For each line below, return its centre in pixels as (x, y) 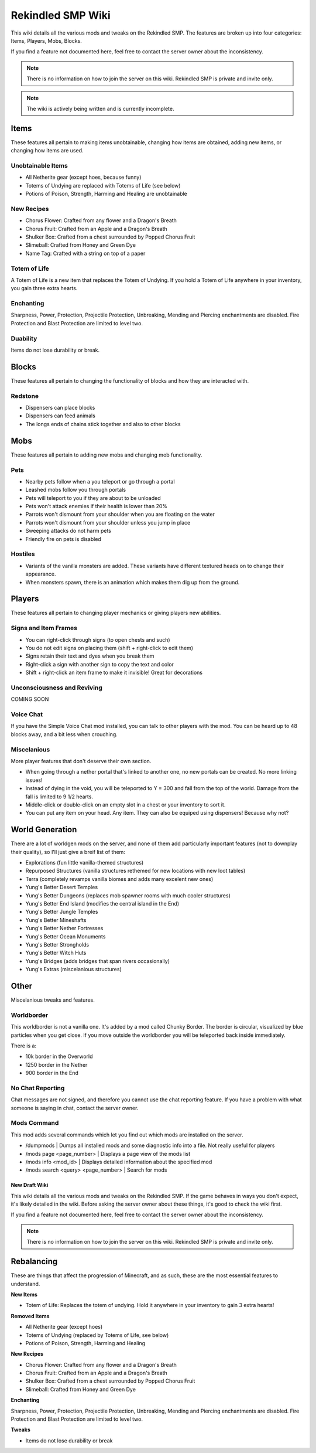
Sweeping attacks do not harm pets (68, 531)
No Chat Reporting (38, 1088)
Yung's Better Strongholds (57, 944)
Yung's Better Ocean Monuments (66, 936)
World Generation (44, 830)
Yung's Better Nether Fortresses (64, 928)
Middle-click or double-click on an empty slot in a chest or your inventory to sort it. (126, 804)
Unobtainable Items (39, 165)
